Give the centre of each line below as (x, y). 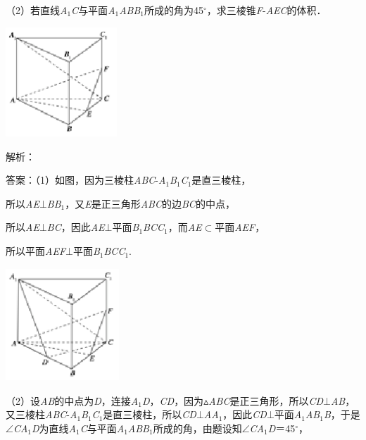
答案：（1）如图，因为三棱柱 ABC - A (86, 180)
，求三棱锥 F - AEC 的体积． (266, 10)
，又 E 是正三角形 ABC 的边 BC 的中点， (150, 203)
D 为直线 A (54, 428)
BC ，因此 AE (76, 227)
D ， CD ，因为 (173, 400)
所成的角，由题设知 (197, 428)
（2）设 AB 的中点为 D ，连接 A (72, 400)
